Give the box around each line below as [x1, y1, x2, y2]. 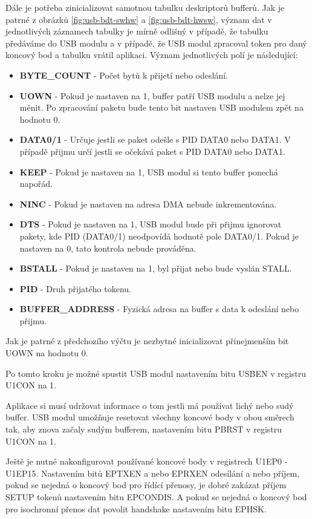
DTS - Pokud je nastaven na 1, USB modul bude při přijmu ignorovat [19, 218, 282, 230]
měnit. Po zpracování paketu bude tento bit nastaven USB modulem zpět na [19, 101, 304, 114]
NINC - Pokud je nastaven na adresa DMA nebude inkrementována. [19, 197, 277, 210]
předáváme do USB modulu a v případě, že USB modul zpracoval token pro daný [5, 36, 307, 49]
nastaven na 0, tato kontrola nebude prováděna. [19, 241, 197, 254]
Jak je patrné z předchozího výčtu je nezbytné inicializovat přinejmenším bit [5, 335, 289, 347]
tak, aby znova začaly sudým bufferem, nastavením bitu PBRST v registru [5, 423, 282, 436]
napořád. [19, 177, 53, 190]
